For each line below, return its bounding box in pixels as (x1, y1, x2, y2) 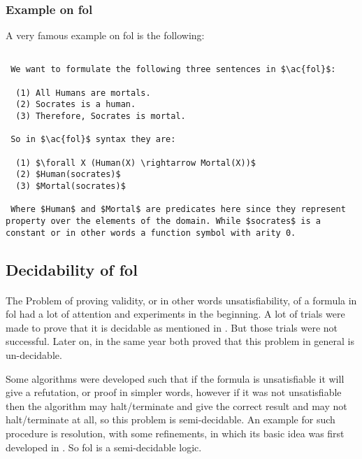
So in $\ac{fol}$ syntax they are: (10, 134, 176, 145)
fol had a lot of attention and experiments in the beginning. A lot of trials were (6, 306, 345, 321)
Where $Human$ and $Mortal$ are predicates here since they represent (10, 204, 346, 215)
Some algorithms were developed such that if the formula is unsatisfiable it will (6, 371, 345, 386)
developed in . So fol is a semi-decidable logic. (6, 439, 202, 454)
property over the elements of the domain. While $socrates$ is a (6, 216, 321, 226)
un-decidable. (6, 348, 62, 362)
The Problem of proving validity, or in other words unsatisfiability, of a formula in (6, 292, 357, 307)
